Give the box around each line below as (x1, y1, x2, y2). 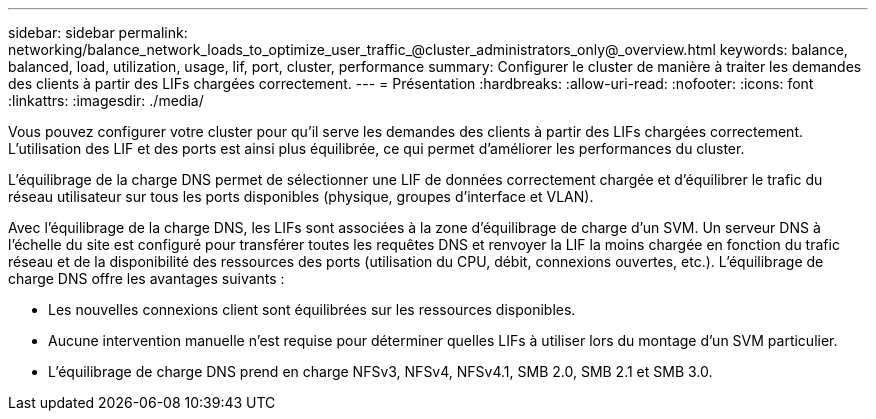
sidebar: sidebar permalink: (8, 24, 188, 41)
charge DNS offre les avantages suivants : (8, 270, 285, 287)
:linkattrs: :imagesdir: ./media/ (8, 92, 204, 109)
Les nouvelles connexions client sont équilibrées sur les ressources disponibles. (48, 301, 576, 318)
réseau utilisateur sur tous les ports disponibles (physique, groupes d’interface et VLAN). (8, 188, 594, 205)
